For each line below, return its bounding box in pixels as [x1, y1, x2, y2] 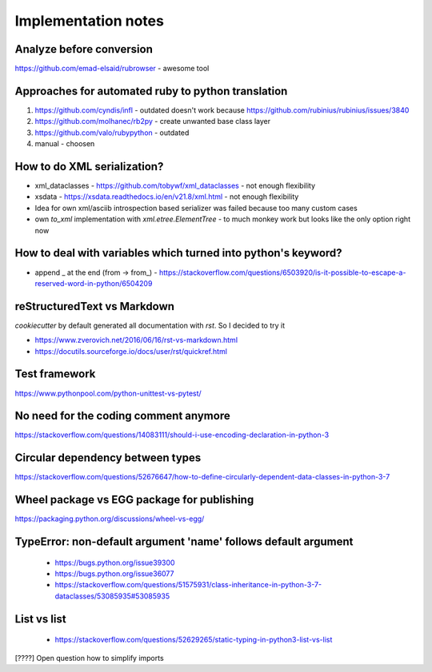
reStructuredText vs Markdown [14, 300, 175, 313]
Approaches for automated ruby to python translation [14, 84, 288, 97]
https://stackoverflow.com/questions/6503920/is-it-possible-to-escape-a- [158, 268, 406, 277]
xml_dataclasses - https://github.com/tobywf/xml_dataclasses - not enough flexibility [34, 181, 316, 191]
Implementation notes [14, 12, 164, 30]
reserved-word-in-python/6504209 [34, 278, 153, 288]
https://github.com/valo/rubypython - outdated [34, 128, 190, 137]
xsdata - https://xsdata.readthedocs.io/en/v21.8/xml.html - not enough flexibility [34, 192, 299, 201]
